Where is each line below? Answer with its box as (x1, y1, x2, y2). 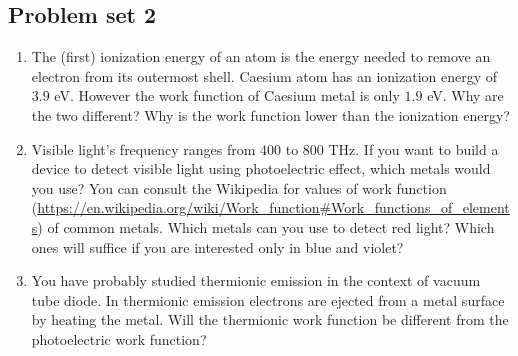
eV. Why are (427, 85, 504, 106)
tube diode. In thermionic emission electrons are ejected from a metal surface (31, 289, 505, 310)
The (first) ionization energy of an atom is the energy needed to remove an (31, 46, 491, 67)
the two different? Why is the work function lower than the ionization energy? (31, 104, 510, 125)
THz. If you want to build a (328, 138, 499, 159)
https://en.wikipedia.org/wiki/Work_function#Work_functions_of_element (37, 197, 510, 218)
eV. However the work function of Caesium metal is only (54, 85, 400, 106)
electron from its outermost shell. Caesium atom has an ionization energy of (31, 65, 498, 86)
